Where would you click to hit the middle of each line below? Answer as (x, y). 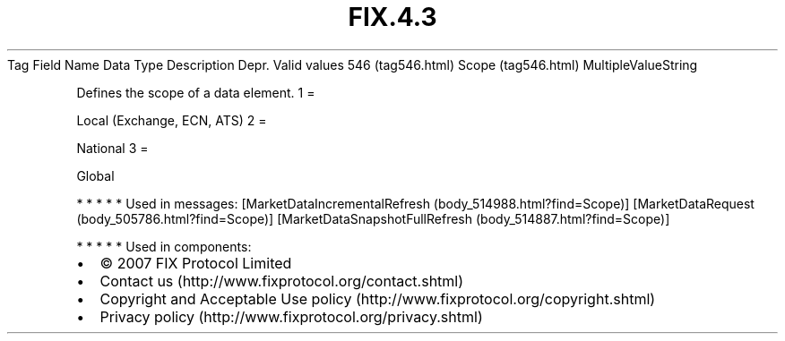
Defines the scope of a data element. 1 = (196, 92)
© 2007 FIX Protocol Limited (196, 263)
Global (95, 175)
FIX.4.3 (392, 17)
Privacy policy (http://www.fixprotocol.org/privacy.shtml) (291, 316)
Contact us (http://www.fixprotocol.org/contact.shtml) (282, 281)
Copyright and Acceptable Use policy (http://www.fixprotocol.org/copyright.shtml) (378, 298)
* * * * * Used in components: (164, 246)
